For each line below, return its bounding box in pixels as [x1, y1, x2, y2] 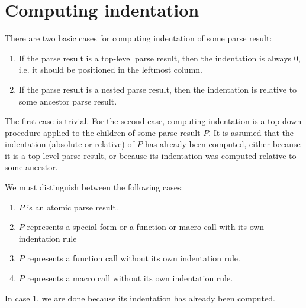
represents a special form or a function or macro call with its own [27, 221, 265, 233]
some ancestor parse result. [18, 95, 117, 107]
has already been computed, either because [145, 138, 301, 150]
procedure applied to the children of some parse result [5, 126, 201, 138]
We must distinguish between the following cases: [5, 181, 183, 193]
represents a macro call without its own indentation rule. [27, 272, 233, 284]
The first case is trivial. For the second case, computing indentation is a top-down [5, 115, 302, 127]
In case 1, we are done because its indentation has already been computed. [5, 291, 275, 304]
